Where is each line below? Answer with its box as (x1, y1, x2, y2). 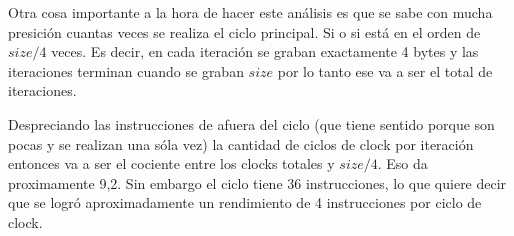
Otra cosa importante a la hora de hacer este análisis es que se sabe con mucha (8, 2, 493, 22)
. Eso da (377, 153, 428, 174)
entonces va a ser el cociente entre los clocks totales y (8, 153, 335, 174)
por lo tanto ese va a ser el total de (277, 60, 493, 81)
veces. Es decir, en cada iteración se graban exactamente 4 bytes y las (51, 41, 479, 62)
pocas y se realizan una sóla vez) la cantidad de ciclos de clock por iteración (8, 133, 474, 154)
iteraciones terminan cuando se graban (8, 60, 244, 81)
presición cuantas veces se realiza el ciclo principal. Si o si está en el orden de (8, 21, 481, 42)
